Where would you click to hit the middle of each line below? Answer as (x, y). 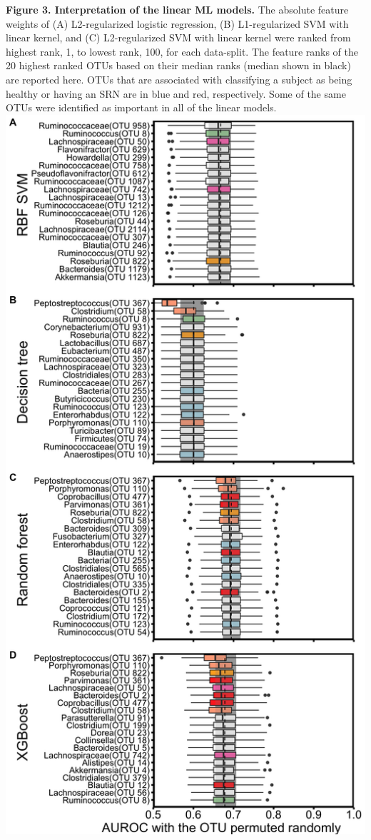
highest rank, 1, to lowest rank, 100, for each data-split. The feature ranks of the (182, 51)
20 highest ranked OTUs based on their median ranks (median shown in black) (178, 65)
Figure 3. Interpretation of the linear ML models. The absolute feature (177, 9)
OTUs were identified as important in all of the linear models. (141, 107)
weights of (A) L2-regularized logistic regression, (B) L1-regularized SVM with (177, 23)
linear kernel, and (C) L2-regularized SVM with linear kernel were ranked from (178, 37)
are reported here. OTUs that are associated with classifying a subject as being (179, 79)
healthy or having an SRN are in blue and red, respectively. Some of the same (176, 93)
